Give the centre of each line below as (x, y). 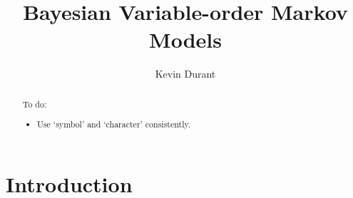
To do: (35, 104)
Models (185, 40)
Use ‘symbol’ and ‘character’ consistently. (114, 124)
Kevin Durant (185, 74)
